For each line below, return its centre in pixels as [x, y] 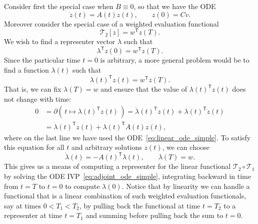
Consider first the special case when [59, 6]
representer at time [33, 215]
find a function [26, 69]
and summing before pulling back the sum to [154, 215]
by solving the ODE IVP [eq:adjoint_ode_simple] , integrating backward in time [127, 176]
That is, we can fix [33, 89]
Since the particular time [42, 60]
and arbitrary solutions [107, 147]
